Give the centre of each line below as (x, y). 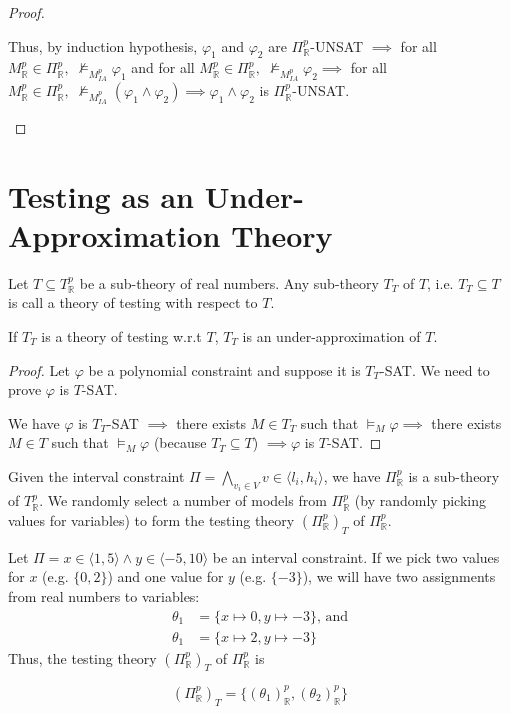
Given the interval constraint (96, 475)
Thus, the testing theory (82, 657)
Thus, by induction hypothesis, (103, 45)
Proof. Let (39, 369)
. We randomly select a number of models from (183, 500)
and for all (163, 67)
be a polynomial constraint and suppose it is (224, 369)
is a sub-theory (454, 475)
